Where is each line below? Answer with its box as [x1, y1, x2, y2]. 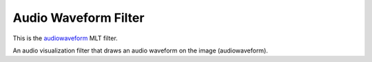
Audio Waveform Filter [12, 10, 145, 25]
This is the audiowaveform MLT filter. [12, 34, 118, 42]
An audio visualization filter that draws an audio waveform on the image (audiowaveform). [12, 46, 269, 55]
